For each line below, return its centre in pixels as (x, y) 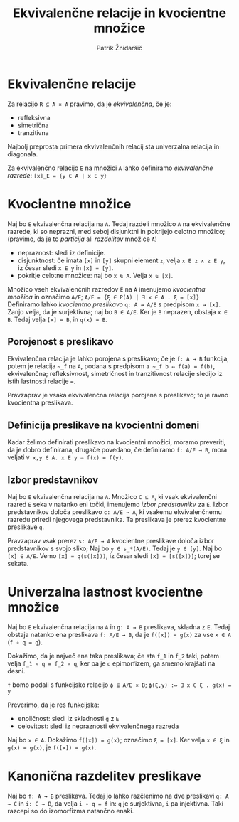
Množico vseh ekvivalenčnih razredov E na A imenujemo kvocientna (106, 289)
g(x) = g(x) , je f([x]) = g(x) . (52, 747)
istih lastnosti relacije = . (42, 381)
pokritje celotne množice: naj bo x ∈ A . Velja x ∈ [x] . (95, 275)
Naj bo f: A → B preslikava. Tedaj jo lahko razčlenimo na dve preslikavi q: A (118, 796)
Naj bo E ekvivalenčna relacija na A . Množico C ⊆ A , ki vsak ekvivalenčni (112, 497)
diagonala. (23, 154)
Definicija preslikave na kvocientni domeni (103, 425)
